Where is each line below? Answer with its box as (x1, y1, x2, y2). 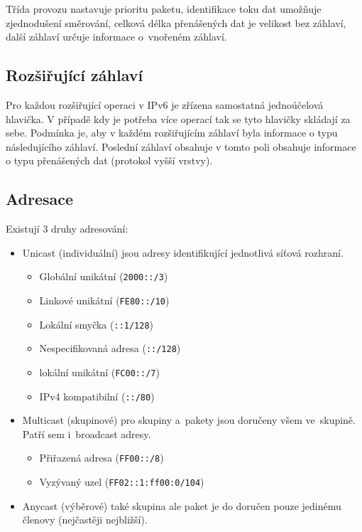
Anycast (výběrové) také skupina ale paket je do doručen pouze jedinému (22, 498, 341, 513)
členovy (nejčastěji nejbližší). (22, 512, 148, 527)
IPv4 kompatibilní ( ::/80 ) (39, 388, 155, 403)
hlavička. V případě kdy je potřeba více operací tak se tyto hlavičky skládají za (6, 111, 351, 126)
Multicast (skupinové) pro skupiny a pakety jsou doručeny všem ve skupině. (22, 413, 356, 427)
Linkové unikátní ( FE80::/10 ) (39, 293, 170, 307)
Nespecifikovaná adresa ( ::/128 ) (39, 341, 181, 356)
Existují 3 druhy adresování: (6, 221, 128, 236)
